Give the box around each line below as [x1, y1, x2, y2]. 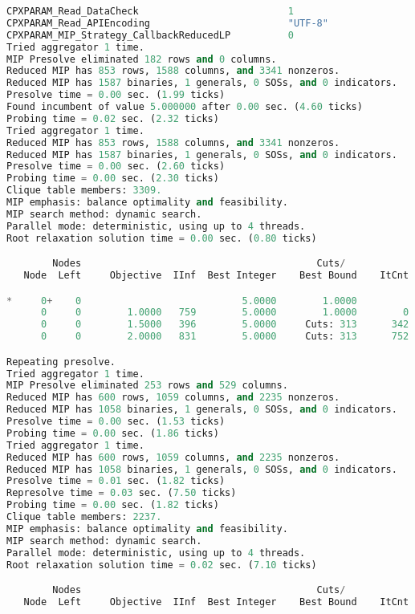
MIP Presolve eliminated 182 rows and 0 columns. [6, 53, 277, 65]
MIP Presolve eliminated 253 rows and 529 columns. [6, 380, 288, 392]
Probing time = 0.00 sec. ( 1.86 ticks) [6, 427, 219, 439]
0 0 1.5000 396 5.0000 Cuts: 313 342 [40, 319, 409, 331]
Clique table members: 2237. [6, 511, 162, 523]
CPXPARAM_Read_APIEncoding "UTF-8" [6, 17, 328, 29]
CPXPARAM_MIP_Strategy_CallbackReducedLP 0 [6, 29, 294, 41]
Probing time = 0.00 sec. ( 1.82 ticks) [6, 499, 219, 511]
